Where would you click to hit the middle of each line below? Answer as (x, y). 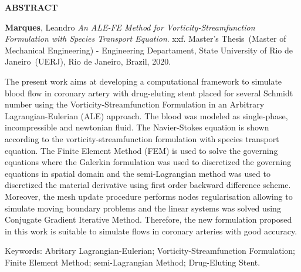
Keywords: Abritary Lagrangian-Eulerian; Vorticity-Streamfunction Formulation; (150, 251)
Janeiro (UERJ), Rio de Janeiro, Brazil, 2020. (88, 61)
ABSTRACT (31, 7)
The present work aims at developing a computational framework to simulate (143, 81)
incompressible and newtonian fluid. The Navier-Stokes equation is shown (137, 127)
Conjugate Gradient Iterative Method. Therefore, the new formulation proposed (148, 219)
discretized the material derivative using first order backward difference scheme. (148, 185)
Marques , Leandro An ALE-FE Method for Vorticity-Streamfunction (130, 27)
